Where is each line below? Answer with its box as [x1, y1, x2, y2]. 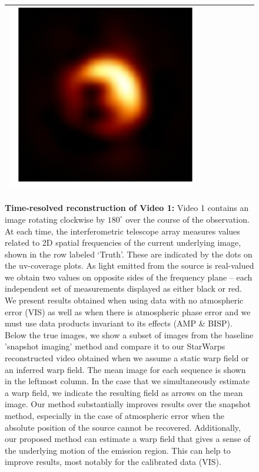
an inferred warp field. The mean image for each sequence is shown [5, 363, 246, 375]
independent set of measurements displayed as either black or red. [5, 282, 243, 295]
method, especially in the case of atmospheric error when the [5, 410, 224, 421]
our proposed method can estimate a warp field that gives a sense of [5, 433, 251, 445]
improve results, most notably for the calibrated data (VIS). [5, 456, 221, 468]
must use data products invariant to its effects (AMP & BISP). [5, 317, 233, 329]
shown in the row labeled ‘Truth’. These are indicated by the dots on [5, 247, 253, 260]
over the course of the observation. [125, 213, 250, 225]
